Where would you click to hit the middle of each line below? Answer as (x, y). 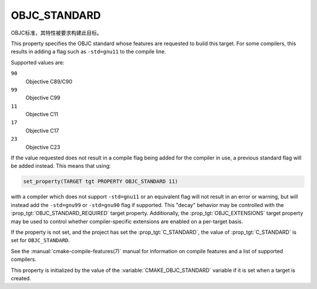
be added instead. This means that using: (61, 166)
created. (21, 278)
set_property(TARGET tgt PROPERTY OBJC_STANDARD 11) (101, 181)
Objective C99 (43, 98)
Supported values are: (38, 62)
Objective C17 (42, 130)
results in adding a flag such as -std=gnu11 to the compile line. (89, 52)
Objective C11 (42, 114)
